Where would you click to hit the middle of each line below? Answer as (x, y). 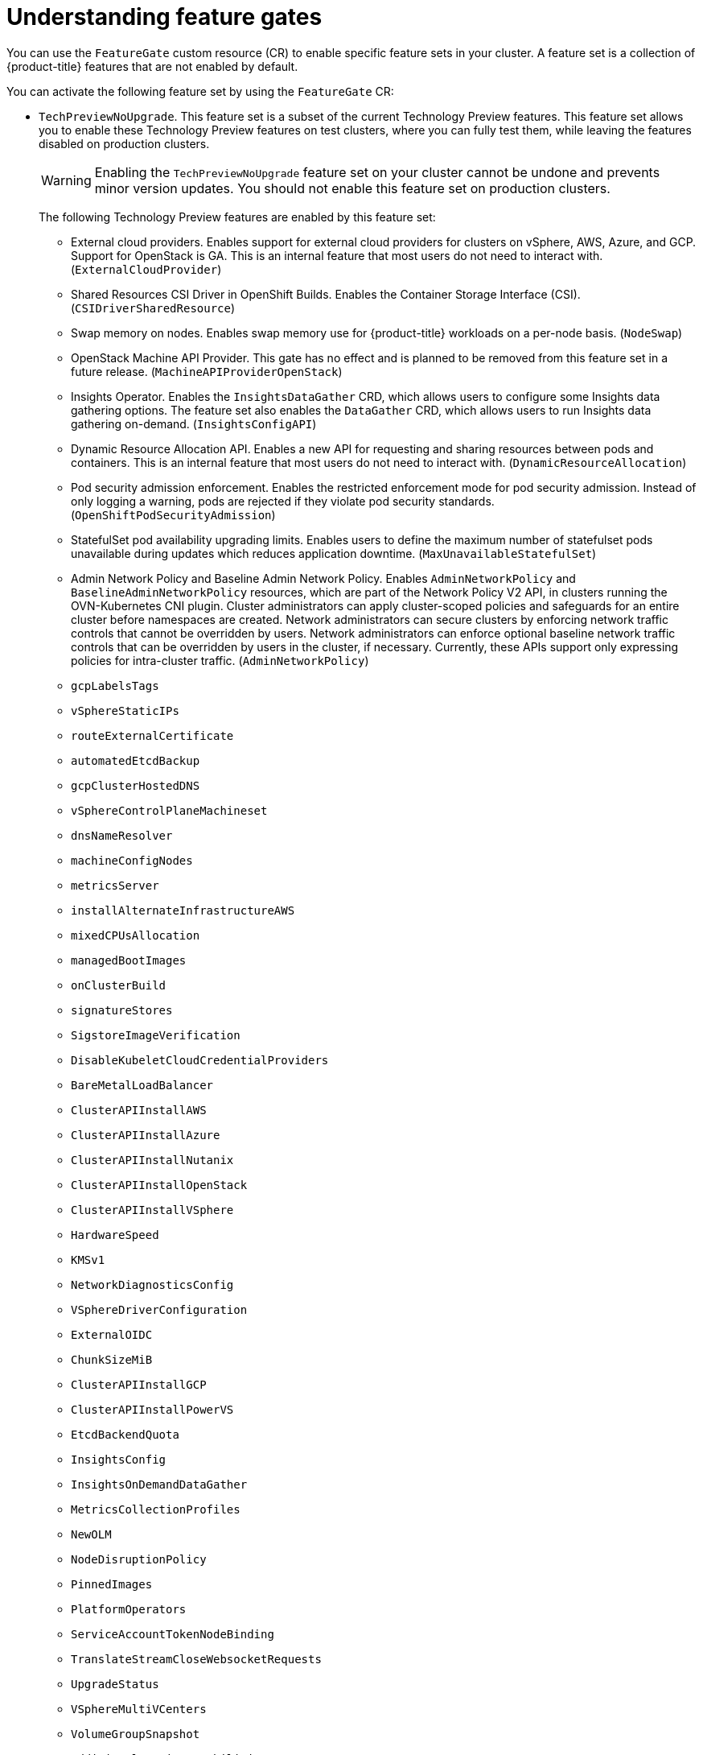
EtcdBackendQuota (125, 1434)
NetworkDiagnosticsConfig (152, 1284)
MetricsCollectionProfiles (156, 1509)
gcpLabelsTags (115, 685)
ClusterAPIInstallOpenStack (159, 1185)
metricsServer (115, 885)
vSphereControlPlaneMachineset (169, 810)
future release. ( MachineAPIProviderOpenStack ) (207, 371)
